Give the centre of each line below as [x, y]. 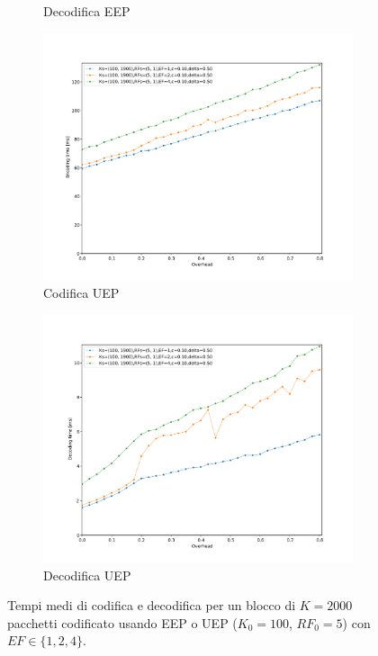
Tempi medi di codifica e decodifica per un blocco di [152, 605]
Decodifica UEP [87, 575]
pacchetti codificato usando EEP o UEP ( [122, 622]
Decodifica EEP [87, 11]
